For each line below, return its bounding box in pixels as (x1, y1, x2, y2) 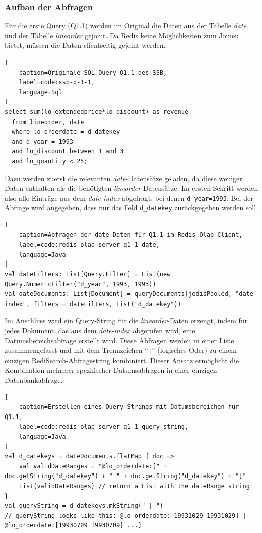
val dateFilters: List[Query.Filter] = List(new (5, 271, 171, 278)
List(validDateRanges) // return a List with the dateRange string (19, 482, 250, 490)
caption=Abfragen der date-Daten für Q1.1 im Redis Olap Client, (19, 231, 243, 239)
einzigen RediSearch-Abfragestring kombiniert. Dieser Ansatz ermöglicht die (5, 354, 239, 365)
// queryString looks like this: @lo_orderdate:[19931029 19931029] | (5, 512, 246, 519)
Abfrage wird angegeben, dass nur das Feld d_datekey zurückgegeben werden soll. (5, 202, 258, 213)
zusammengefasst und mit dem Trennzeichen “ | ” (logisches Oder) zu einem (5, 345, 237, 356)
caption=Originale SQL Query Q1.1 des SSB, (19, 69, 167, 76)
